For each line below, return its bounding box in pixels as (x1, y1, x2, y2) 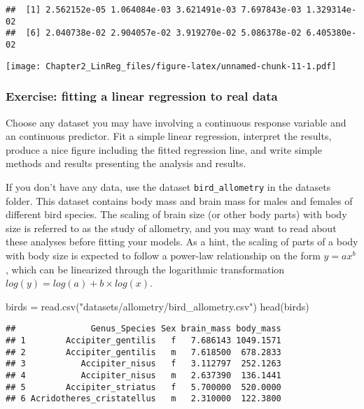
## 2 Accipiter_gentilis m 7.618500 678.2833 (6, 347, 281, 357)
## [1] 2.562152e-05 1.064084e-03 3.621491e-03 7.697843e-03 (6, 5, 302, 15)
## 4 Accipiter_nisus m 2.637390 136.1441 (6, 370, 281, 380)
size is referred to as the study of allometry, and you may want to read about (6, 220, 337, 235)
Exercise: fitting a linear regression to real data (6, 87, 278, 105)
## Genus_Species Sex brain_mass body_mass (6, 324, 281, 334)
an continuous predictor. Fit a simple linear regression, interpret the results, (6, 129, 332, 143)
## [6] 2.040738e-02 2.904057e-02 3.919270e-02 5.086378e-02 (6, 28, 302, 38)
